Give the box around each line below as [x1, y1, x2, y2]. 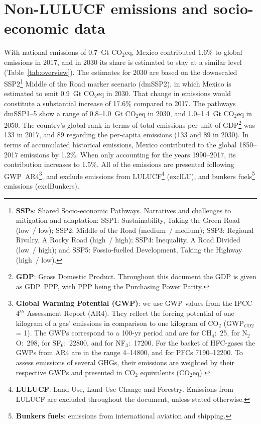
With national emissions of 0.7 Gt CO [4, 47, 122, 57]
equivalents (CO [140, 367, 190, 377]
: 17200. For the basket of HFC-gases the [128, 337, 255, 348]
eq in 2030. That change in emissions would [97, 88, 231, 99]
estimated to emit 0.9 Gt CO [4, 88, 94, 99]
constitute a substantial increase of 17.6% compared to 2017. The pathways [4, 98, 236, 108]
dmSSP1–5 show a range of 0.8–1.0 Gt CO [4, 108, 136, 118]
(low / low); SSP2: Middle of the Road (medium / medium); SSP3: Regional [16, 224, 254, 235]
